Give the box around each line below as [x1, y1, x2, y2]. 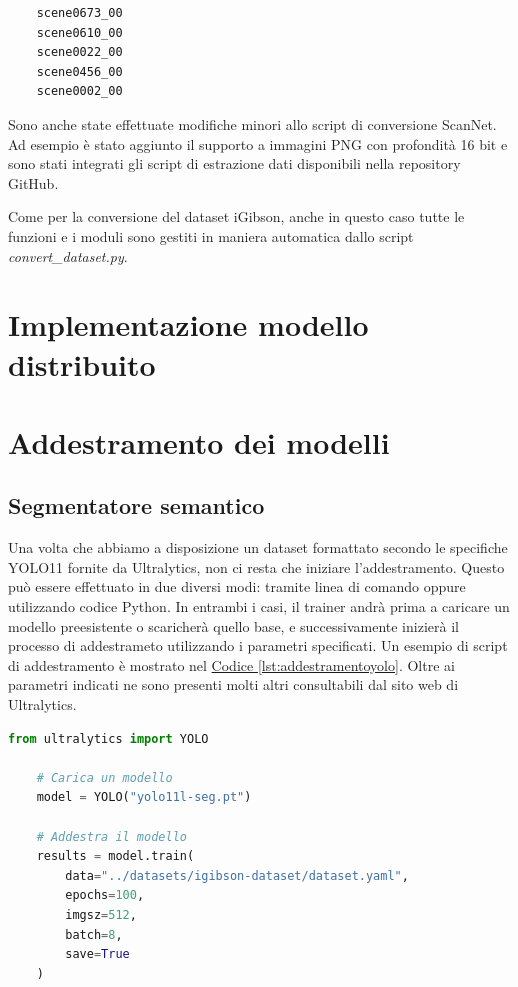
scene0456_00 [36, 64, 123, 79]
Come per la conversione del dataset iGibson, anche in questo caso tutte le [8, 206, 465, 227]
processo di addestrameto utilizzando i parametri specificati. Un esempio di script [8, 635, 508, 656]
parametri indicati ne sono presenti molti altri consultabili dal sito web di [8, 674, 459, 695]
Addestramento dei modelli [8, 421, 390, 462]
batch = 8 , [65, 927, 123, 942]
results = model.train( [36, 849, 195, 864]
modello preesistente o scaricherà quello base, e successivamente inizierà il [8, 615, 459, 636]
